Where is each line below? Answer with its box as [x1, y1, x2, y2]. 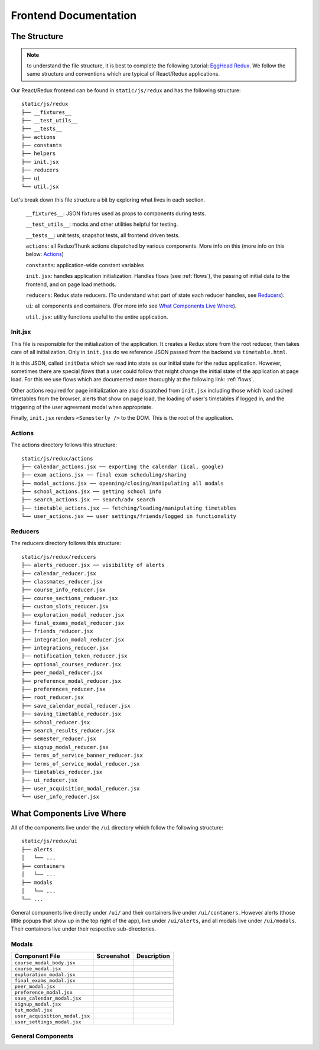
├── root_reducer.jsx [21, 694, 84, 701]
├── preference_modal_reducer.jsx [21, 678, 121, 684]
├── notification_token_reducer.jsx [21, 653, 128, 659]
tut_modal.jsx [14, 1007, 53, 1013]
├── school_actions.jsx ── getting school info [21, 488, 162, 495]
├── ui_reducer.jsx [21, 777, 78, 783]
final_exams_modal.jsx [14, 977, 76, 984]
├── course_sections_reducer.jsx [21, 595, 118, 601]
